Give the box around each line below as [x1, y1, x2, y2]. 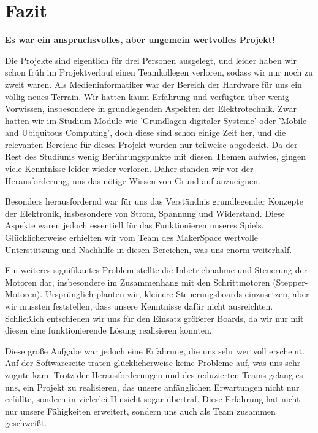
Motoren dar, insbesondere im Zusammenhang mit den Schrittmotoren [5, 275, 270, 288]
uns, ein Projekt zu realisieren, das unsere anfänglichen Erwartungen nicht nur [5, 380, 300, 393]
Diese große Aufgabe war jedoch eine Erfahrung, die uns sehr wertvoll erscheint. [5, 344, 305, 357]
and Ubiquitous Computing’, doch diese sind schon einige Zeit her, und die [5, 126, 286, 139]
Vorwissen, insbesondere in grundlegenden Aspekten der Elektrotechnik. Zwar [5, 102, 297, 115]
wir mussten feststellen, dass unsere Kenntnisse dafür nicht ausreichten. [5, 300, 273, 312]
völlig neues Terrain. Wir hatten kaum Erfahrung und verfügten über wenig [5, 90, 289, 103]
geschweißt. [5, 416, 47, 429]
